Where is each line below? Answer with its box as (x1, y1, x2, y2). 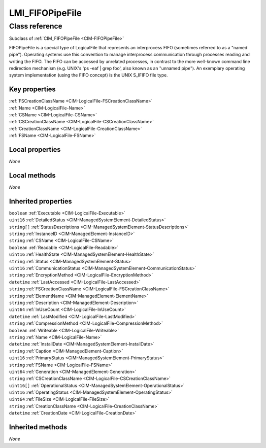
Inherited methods (9, 423, 67, 431)
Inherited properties (9, 197, 72, 206)
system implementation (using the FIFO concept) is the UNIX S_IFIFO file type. (9, 72, 168, 78)
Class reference (9, 22, 63, 31)
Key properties (9, 85, 56, 94)
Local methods (9, 171, 56, 179)
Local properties (9, 145, 61, 154)
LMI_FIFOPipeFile (9, 7, 82, 18)
